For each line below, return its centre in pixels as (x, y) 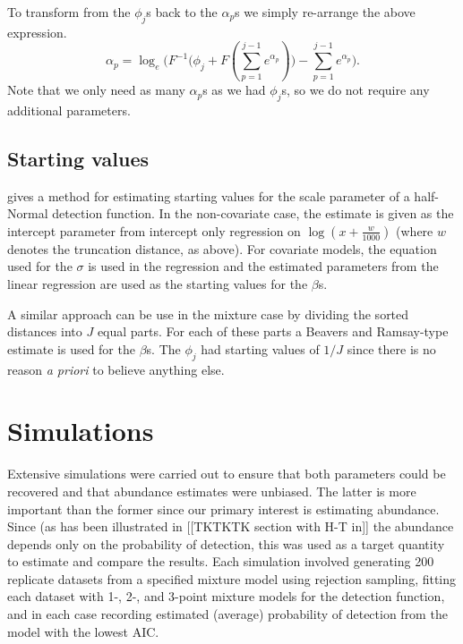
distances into (45, 331)
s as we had (234, 90)
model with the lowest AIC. (83, 631)
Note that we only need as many (96, 90)
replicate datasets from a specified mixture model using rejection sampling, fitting (232, 578)
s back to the (182, 12)
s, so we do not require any (356, 90)
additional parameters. (69, 110)
